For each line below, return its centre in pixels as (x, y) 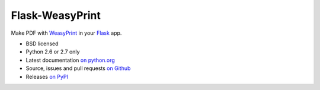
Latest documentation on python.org (70, 60)
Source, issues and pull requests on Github (78, 68)
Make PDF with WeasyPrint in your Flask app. (66, 33)
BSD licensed (42, 44)
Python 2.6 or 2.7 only (53, 52)
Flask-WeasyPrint (56, 15)
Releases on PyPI (47, 76)
